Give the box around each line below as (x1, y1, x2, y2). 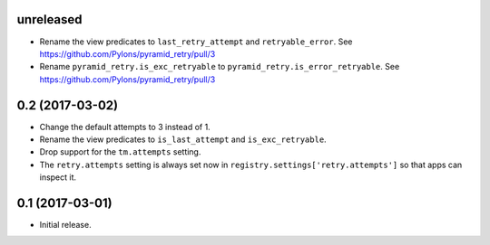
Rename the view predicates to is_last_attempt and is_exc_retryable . (39, 134, 327, 145)
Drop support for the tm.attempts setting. (39, 146, 201, 157)
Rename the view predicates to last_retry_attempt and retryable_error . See (39, 36, 353, 47)
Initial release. (39, 220, 92, 231)
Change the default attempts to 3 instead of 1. (39, 121, 211, 132)
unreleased (16, 12, 83, 27)
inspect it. (39, 172, 77, 183)
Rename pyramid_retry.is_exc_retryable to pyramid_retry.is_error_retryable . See (39, 61, 400, 72)
